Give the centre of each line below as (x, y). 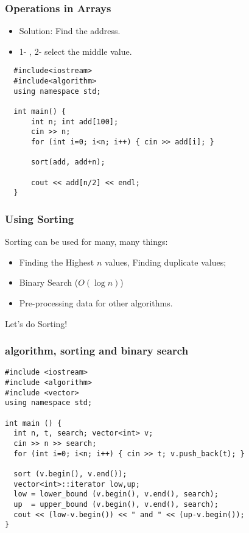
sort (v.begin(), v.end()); (70, 474)
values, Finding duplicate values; (165, 262)
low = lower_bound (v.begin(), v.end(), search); (116, 494)
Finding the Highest (57, 262)
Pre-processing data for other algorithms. (96, 302)
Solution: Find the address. (70, 31)
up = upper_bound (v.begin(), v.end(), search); (116, 504)
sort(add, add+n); (68, 162)
